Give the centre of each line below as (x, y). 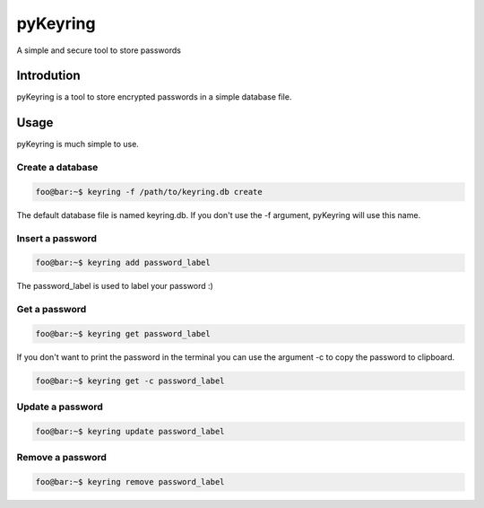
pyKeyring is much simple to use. (78, 145)
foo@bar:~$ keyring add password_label (123, 263)
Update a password (60, 407)
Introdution (48, 76)
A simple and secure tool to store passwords (99, 50)
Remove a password (62, 458)
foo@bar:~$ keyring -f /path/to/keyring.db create (149, 192)
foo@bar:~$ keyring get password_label (123, 333)
